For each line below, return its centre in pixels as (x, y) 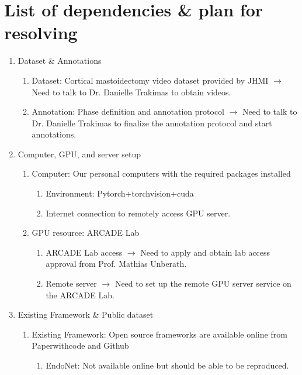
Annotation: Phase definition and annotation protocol (128, 111)
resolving (41, 32)
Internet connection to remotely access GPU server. (138, 213)
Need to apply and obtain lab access (205, 252)
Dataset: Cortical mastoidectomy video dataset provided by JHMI (150, 80)
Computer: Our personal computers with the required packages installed (161, 173)
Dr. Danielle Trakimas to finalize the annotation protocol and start (152, 123)
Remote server (71, 283)
